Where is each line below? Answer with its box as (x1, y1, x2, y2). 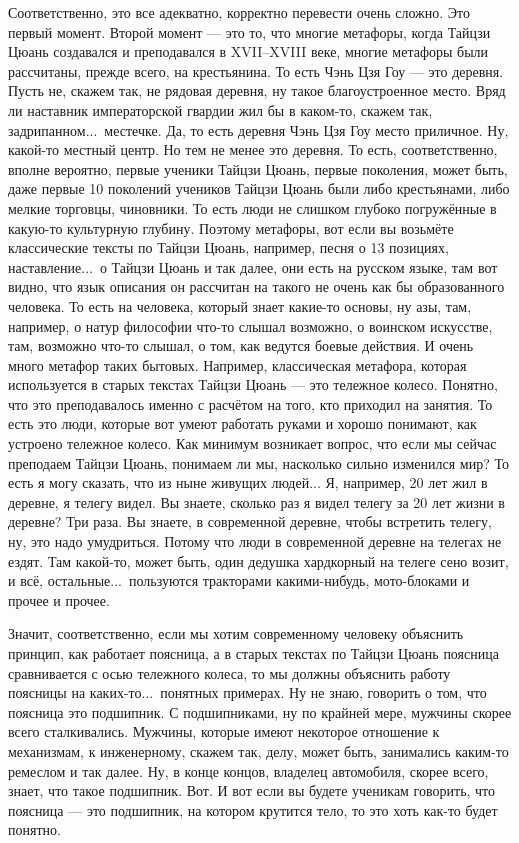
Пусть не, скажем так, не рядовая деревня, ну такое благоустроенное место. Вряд (8, 80, 506, 101)
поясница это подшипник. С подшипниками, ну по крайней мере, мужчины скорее (8, 701, 512, 722)
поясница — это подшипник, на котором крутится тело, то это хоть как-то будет (8, 799, 498, 820)
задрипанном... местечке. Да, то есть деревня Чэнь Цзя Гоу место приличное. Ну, (8, 119, 509, 140)
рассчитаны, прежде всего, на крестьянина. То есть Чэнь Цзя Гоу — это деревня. (8, 60, 504, 81)
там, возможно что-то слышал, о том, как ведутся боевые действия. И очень (8, 335, 474, 356)
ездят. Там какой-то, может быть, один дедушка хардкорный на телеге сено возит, (8, 550, 509, 571)
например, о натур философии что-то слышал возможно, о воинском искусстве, (8, 315, 493, 336)
